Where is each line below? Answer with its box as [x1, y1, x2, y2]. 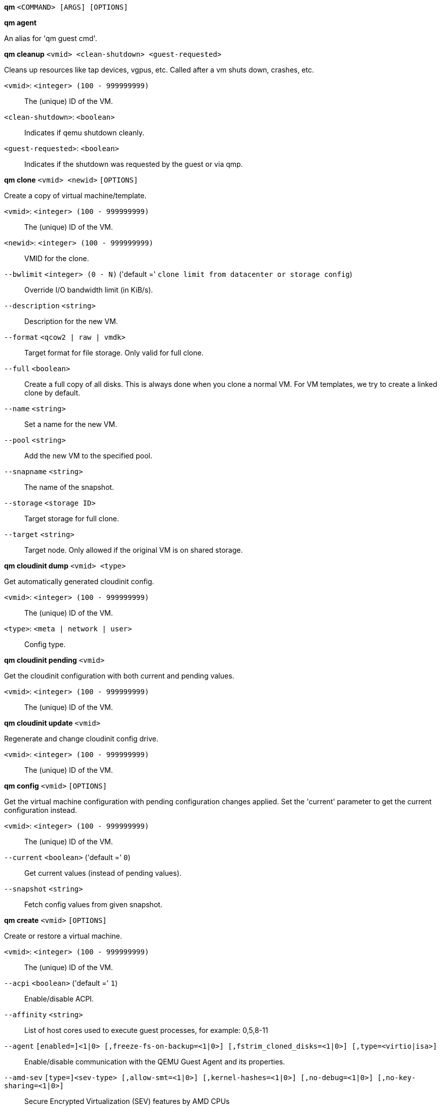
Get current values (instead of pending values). [24, 869, 182, 877]
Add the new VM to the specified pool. [24, 451, 152, 460]
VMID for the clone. [24, 254, 89, 263]
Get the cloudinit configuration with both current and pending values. [4, 671, 234, 680]
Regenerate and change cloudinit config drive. [4, 734, 158, 743]
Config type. [24, 640, 66, 649]
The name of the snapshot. [24, 483, 114, 491]
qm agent [4, 18, 37, 27]
